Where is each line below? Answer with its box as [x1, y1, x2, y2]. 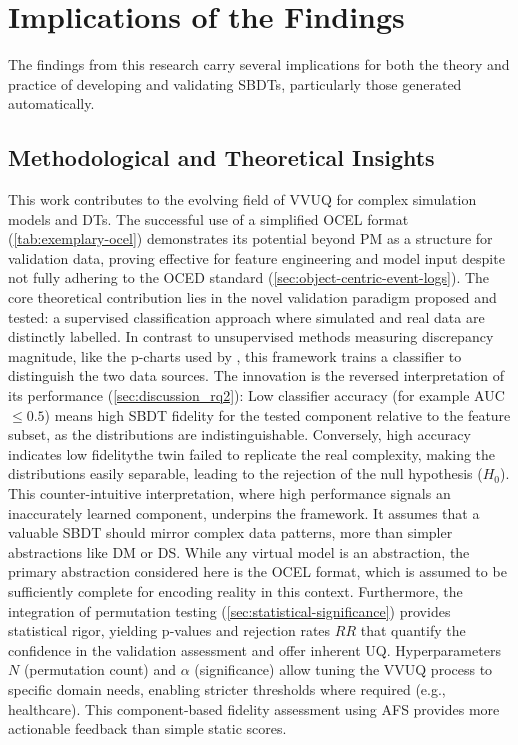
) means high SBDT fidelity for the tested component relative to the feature [44, 404, 511, 425]
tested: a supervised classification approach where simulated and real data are [8, 306, 485, 327]
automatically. [8, 93, 95, 114]
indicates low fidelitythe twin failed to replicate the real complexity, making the [8, 443, 496, 464]
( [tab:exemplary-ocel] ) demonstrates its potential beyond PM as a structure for [8, 228, 493, 249]
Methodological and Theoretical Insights [8, 142, 435, 173]
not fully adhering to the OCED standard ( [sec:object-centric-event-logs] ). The [8, 267, 490, 288]
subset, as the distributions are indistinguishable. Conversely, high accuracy [8, 424, 471, 445]
